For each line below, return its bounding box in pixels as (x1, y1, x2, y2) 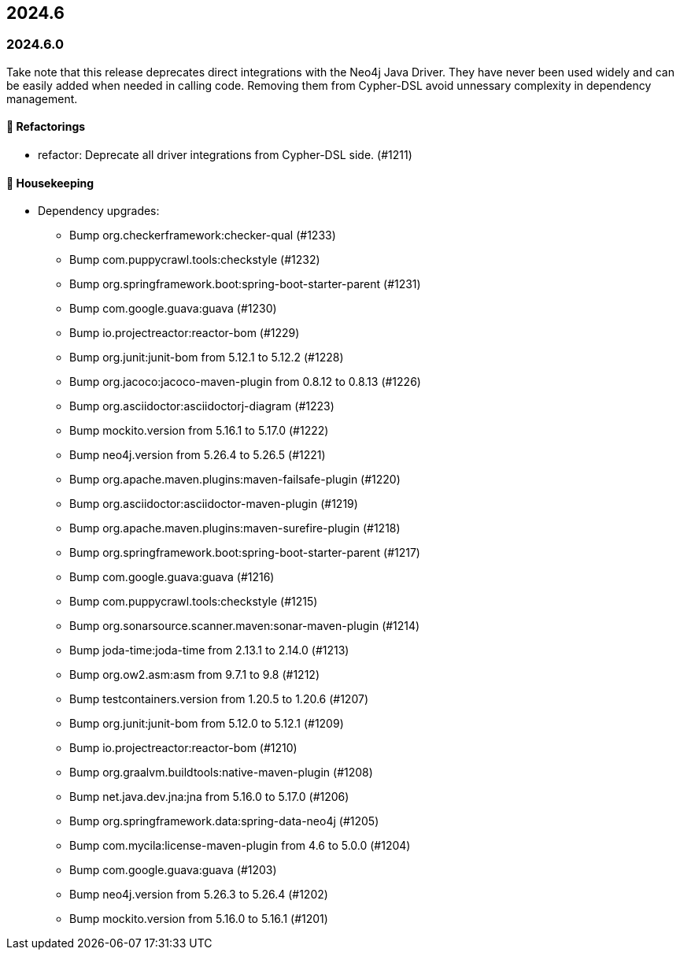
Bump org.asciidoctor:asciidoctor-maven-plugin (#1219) (69, 497, 358, 511)
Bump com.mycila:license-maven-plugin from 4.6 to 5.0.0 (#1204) (69, 839, 411, 853)
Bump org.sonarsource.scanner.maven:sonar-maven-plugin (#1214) (69, 619, 420, 633)
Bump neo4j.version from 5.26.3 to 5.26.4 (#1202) (69, 887, 328, 902)
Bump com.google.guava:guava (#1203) (69, 863, 277, 877)
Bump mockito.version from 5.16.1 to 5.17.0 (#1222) (69, 424, 329, 438)
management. (6, 91, 78, 106)
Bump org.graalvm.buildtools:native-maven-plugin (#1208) (69, 765, 373, 780)
